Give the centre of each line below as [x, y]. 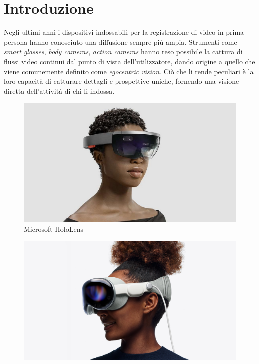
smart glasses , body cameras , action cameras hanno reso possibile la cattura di [123, 52]
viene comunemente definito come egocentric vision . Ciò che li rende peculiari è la [129, 71]
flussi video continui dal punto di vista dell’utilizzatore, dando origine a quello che [129, 61]
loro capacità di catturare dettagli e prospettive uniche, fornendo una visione [122, 81]
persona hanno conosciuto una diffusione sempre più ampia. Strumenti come [121, 42]
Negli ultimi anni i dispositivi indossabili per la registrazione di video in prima [124, 32]
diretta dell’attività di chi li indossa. [59, 91]
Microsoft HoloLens [54, 229]
